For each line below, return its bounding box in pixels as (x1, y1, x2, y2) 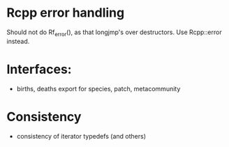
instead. (6, 37, 30, 45)
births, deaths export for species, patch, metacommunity (16, 84, 181, 93)
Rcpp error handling (6, 5, 125, 21)
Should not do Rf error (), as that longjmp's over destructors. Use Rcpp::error (6, 28, 222, 38)
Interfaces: (6, 61, 72, 77)
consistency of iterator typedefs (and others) (16, 132, 147, 140)
